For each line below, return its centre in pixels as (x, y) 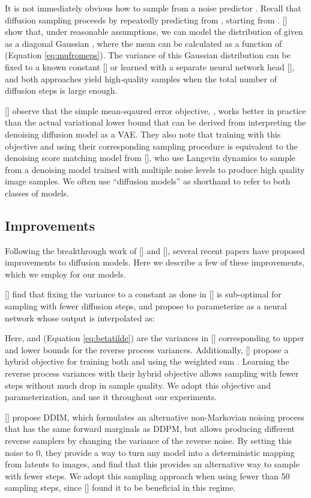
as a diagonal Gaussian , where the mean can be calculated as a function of (143, 43)
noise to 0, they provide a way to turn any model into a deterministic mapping (150, 452)
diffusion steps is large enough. (61, 90)
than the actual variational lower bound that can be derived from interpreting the (155, 122)
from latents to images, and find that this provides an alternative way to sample (152, 464)
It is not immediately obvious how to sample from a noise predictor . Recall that (153, 8)
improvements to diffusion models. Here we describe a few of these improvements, (155, 262)
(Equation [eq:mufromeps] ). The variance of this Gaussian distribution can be (148, 55)
